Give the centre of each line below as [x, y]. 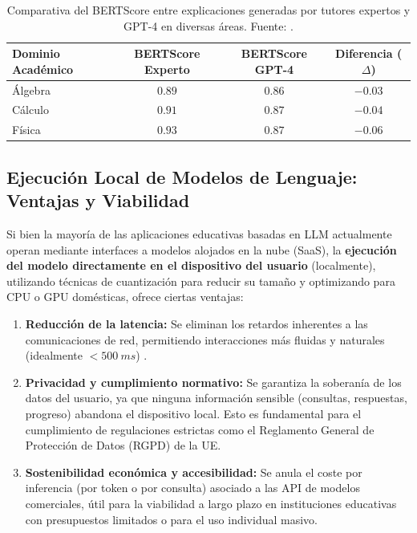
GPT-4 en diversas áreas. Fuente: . [208, 25]
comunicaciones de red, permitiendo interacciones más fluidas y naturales [205, 339]
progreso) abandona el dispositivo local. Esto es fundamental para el [193, 413]
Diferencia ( [369, 53]
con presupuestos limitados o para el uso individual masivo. [171, 519]
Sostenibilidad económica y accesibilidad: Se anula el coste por [194, 472]
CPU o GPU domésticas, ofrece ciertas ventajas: [125, 297]
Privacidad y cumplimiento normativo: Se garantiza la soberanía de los [213, 382]
